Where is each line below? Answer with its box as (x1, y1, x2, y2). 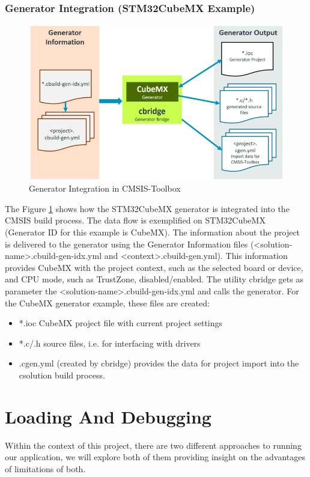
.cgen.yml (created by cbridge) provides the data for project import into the (19, 357, 299, 369)
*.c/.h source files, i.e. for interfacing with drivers (19, 336, 201, 349)
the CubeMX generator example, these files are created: (5, 296, 210, 309)
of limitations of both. (5, 462, 86, 475)
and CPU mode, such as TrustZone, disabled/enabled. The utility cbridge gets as (5, 273, 303, 285)
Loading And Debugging (5, 404, 211, 428)
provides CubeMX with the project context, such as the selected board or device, (5, 261, 303, 273)
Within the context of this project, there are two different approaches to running (5, 439, 302, 451)
